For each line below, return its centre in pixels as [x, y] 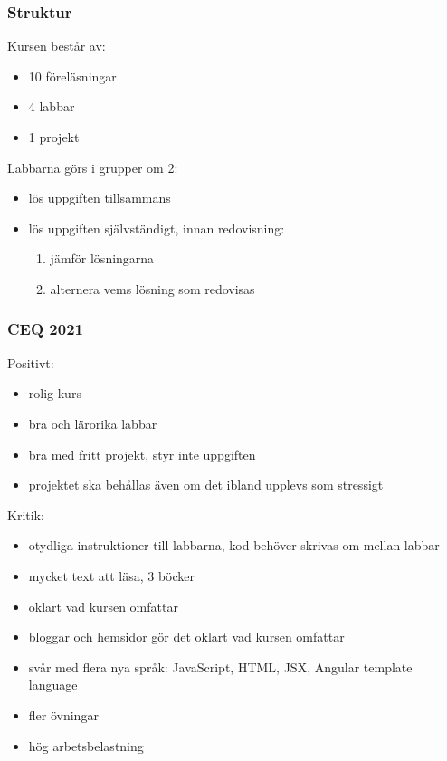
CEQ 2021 [45, 329]
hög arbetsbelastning [86, 745]
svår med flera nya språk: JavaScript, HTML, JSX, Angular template [220, 666]
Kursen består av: [57, 46]
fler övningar [63, 714]
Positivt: [31, 362]
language [53, 685]
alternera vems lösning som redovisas [152, 288]
